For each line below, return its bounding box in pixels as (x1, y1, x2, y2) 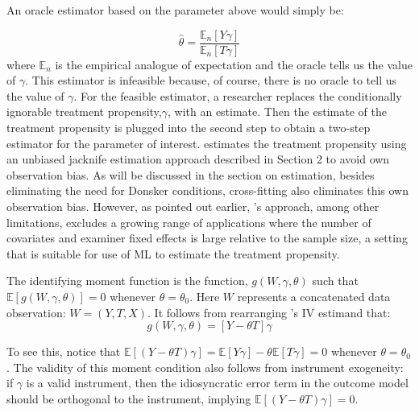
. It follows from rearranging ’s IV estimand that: (147, 304, 391, 320)
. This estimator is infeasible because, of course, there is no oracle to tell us (25, 72, 396, 89)
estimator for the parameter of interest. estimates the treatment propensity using (6, 134, 407, 151)
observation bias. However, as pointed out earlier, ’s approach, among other (6, 198, 380, 214)
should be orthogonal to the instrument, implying (6, 390, 251, 407)
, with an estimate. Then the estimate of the (168, 103, 387, 120)
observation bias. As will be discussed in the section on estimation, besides (6, 166, 375, 183)
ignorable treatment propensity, (6, 103, 162, 120)
